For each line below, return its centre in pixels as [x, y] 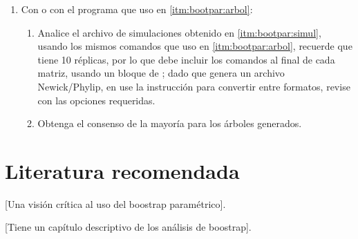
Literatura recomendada [122, 170]
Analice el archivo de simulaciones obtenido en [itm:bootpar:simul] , [179, 32]
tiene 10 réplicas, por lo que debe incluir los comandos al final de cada [186, 59]
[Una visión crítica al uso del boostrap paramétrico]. [115, 203]
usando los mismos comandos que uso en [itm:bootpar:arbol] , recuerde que [195, 46]
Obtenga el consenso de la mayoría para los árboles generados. [170, 123]
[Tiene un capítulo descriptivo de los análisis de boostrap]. [128, 227]
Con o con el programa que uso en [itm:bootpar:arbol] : [137, 9]
